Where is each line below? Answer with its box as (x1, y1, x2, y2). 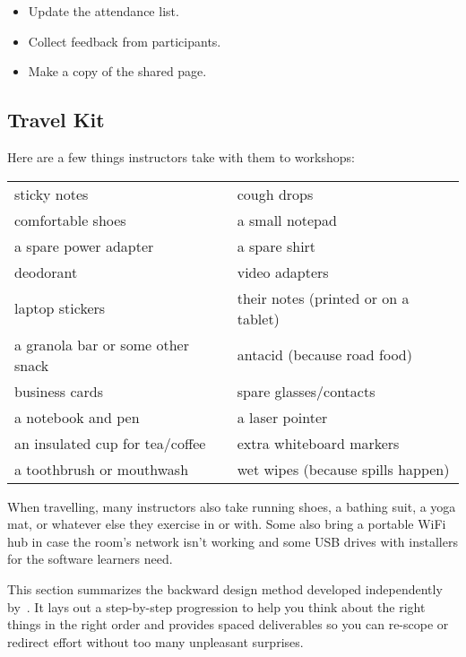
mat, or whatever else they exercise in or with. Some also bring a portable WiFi (7, 514, 446, 533)
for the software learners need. (7, 549, 173, 568)
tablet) (237, 307, 280, 329)
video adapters (237, 261, 329, 282)
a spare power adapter (14, 235, 154, 256)
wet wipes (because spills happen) (237, 458, 450, 480)
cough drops (237, 183, 314, 204)
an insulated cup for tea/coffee (14, 432, 206, 454)
